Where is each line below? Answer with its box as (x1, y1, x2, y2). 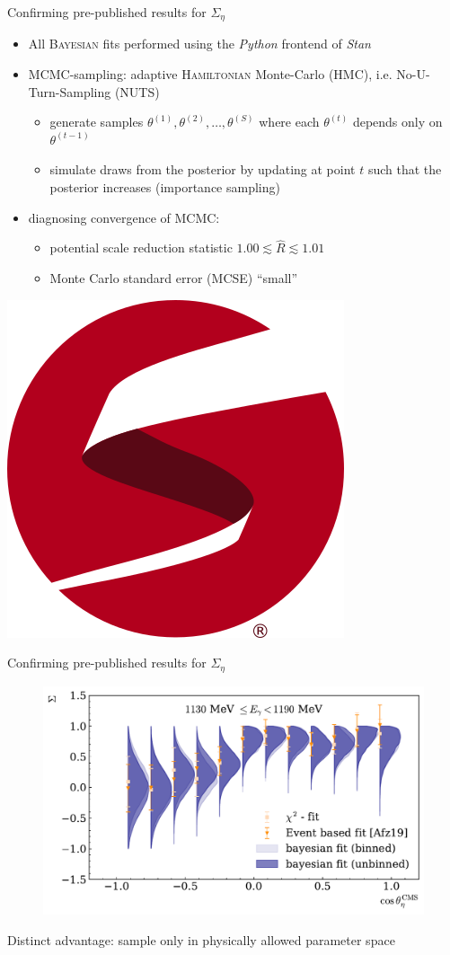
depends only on (352, 112, 443, 131)
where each (259, 112, 320, 131)
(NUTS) (114, 82, 160, 101)
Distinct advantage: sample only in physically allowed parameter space (7, 930, 395, 949)
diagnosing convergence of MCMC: (28, 208, 220, 226)
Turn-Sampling (28, 82, 111, 101)
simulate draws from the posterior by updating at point (49, 160, 356, 179)
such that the (367, 160, 442, 179)
